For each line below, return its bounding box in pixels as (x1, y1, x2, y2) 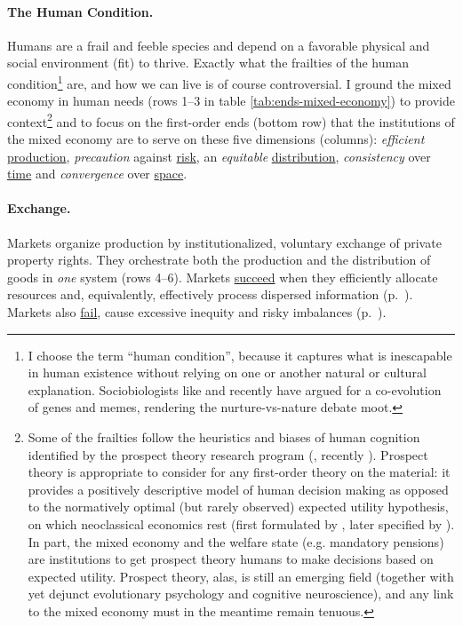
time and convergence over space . (7, 164, 188, 183)
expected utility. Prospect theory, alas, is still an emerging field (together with (28, 567, 454, 585)
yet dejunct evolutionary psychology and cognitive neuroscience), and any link (28, 584, 454, 603)
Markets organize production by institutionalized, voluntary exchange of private (7, 233, 442, 251)
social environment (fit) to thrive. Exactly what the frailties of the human (7, 53, 409, 72)
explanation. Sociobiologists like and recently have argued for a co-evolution (28, 380, 442, 399)
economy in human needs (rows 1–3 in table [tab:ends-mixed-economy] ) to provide (7, 91, 455, 110)
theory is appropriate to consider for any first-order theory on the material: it (28, 463, 451, 481)
